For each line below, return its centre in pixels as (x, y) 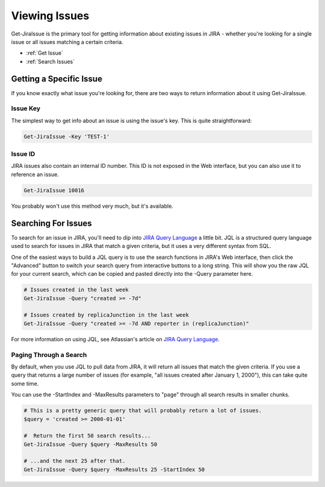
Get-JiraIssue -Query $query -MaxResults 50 (91, 444)
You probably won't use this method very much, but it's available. (92, 206)
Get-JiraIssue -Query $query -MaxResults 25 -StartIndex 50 (114, 469)
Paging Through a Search (49, 355)
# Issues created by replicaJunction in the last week (106, 315)
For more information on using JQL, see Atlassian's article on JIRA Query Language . (115, 339)
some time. (25, 383)
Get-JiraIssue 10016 (54, 190)
